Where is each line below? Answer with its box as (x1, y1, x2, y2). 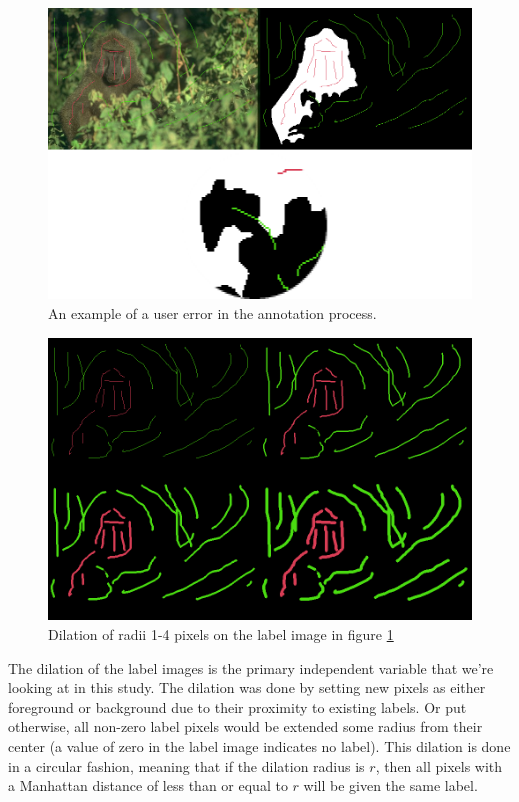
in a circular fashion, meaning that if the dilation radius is (8, 755, 365, 776)
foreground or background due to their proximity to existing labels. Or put (8, 696, 467, 717)
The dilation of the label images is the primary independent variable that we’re (8, 657, 494, 678)
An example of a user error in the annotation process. (48, 302, 377, 323)
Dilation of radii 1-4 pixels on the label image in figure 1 (48, 624, 394, 645)
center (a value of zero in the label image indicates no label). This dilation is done (8, 736, 511, 757)
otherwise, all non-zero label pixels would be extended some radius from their (8, 716, 483, 737)
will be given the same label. (303, 775, 478, 796)
